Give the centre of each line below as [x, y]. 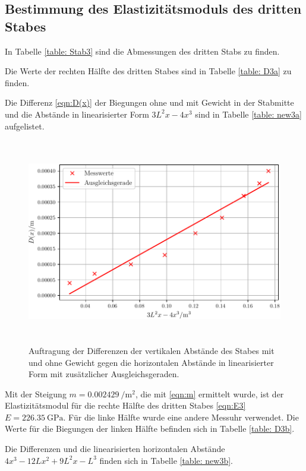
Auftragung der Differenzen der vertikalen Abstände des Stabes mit [152, 350]
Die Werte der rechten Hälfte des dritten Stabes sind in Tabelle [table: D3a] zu [148, 71]
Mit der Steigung [36, 393]
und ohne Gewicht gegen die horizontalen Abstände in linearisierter [151, 362]
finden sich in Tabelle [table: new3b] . [166, 460]
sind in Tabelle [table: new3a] [248, 114]
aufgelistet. [25, 126]
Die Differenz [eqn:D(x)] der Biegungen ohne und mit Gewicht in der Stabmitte [149, 102]
